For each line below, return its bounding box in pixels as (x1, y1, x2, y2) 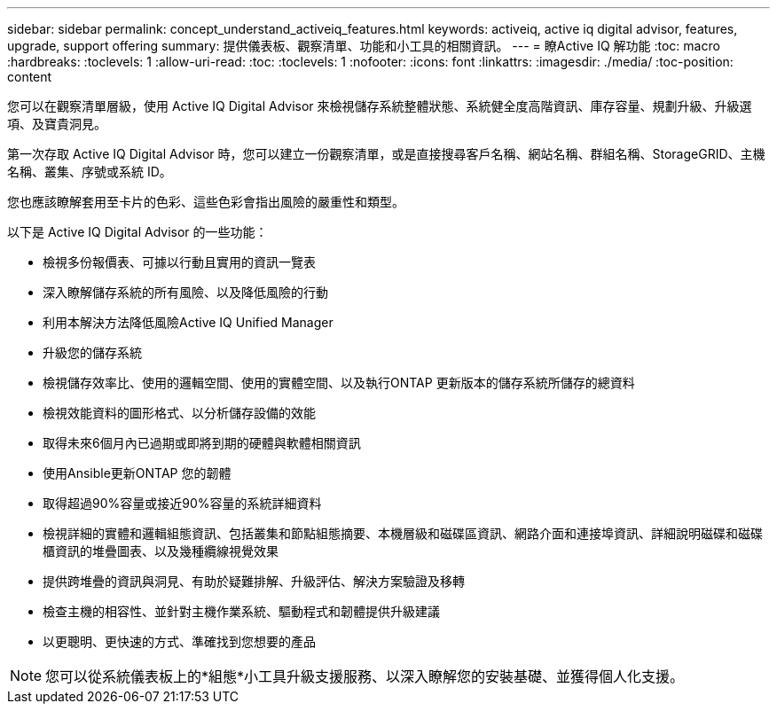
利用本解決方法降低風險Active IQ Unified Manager (43, 315, 334, 330)
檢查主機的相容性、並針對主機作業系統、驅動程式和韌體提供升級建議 (43, 604, 440, 619)
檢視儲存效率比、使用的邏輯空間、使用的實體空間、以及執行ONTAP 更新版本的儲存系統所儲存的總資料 (43, 375, 635, 390)
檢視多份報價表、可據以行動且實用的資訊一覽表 (43, 254, 316, 270)
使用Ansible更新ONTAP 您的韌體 (43, 465, 232, 481)
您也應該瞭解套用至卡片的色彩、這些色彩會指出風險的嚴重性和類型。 (7, 194, 404, 209)
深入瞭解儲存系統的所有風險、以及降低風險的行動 (43, 285, 328, 300)
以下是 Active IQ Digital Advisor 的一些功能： (7, 224, 268, 239)
